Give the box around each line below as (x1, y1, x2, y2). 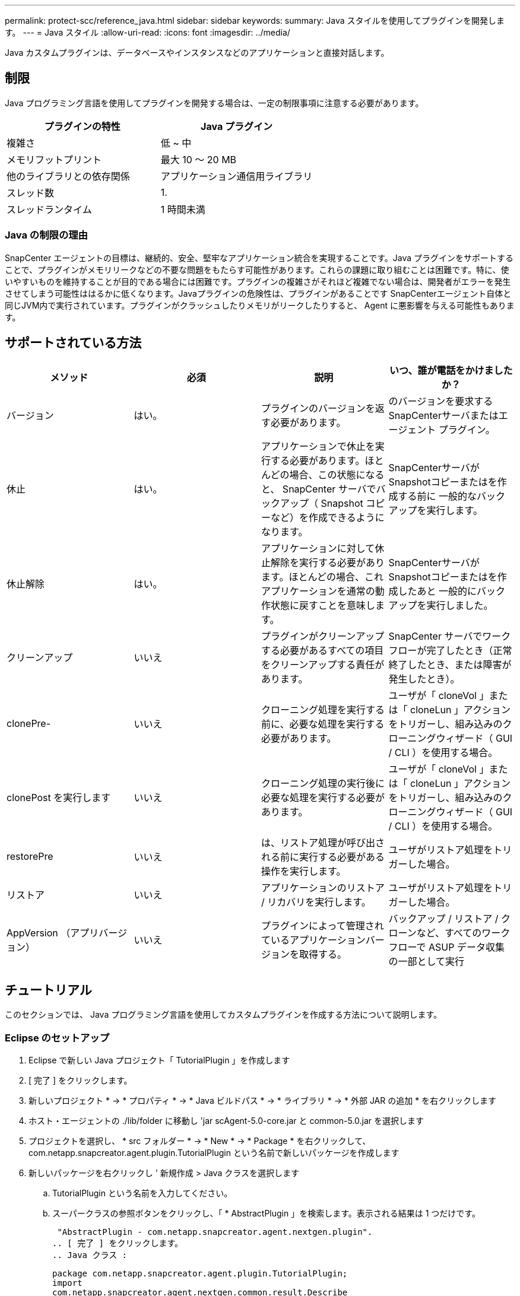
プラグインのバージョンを (261, 402, 375, 415)
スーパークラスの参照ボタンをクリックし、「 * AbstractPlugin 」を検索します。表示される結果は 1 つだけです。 (52, 1208, 480, 1219)
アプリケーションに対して (261, 542, 375, 555)
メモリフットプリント (7, 153, 102, 166)
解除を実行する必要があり (271, 557, 385, 569)
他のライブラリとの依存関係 (7, 170, 130, 182)
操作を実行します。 (261, 865, 346, 878)
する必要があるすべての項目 (261, 644, 384, 657)
